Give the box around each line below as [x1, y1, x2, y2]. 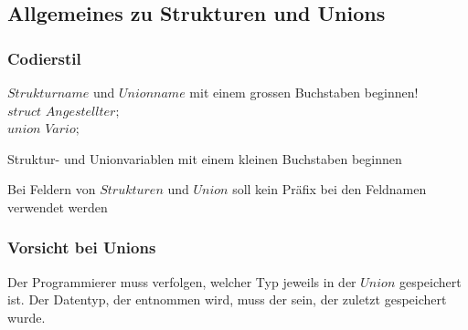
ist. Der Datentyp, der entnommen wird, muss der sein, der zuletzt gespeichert [7, 290, 447, 309]
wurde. [7, 307, 46, 326]
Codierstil [7, 46, 81, 69]
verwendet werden [7, 197, 108, 216]
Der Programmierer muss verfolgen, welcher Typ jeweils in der [7, 272, 356, 291]
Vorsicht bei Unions [7, 236, 156, 259]
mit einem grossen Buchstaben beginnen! [189, 83, 419, 101]
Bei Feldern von [7, 180, 96, 199]
